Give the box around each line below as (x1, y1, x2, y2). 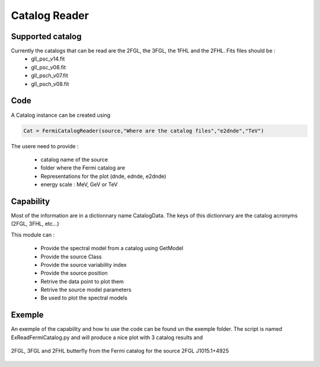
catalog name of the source (40, 156, 108, 163)
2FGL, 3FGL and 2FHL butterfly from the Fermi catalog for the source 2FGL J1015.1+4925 (11, 347, 229, 355)
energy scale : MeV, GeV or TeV (40, 181, 118, 188)
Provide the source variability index (40, 261, 127, 268)
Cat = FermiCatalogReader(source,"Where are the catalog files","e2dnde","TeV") (23, 127, 264, 134)
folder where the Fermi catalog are (40, 164, 126, 171)
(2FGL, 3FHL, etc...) (11, 220, 59, 228)
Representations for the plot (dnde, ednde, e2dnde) (40, 173, 167, 180)
